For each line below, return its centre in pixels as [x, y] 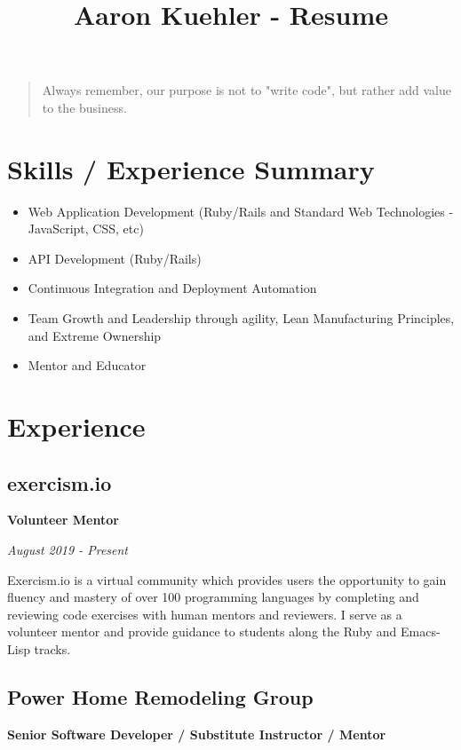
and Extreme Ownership [95, 335]
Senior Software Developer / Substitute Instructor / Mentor [197, 734]
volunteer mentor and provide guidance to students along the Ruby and [202, 632]
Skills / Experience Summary [191, 168]
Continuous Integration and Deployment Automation [172, 288]
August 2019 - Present [68, 550]
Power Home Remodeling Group [160, 696]
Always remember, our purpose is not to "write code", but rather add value [246, 90]
